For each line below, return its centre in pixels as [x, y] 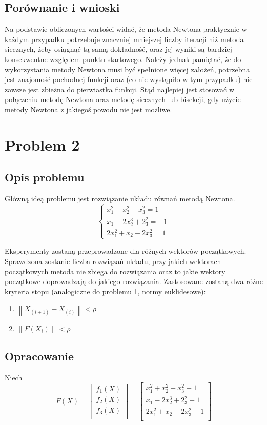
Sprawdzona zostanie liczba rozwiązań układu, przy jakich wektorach [113, 261]
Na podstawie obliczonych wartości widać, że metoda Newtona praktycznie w [126, 29]
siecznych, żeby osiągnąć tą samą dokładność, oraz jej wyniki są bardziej [118, 49]
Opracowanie [39, 356]
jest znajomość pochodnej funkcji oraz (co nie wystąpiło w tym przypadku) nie [129, 79]
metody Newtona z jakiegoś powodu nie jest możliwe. [88, 109]
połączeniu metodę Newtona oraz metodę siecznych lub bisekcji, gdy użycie [123, 99]
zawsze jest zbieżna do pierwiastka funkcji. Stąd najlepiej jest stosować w [120, 89]
